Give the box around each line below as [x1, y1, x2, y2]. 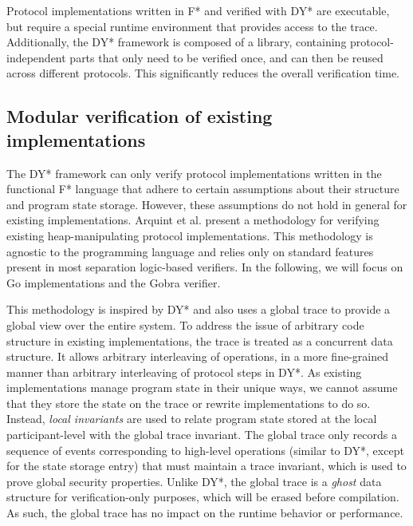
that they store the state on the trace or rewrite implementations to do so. [6, 394, 371, 411]
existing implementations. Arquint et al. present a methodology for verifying [6, 212, 380, 228]
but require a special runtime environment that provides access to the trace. [6, 18, 378, 34]
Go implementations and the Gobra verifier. [6, 274, 221, 291]
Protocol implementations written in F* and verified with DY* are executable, [6, 2, 390, 18]
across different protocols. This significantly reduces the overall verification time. [6, 65, 400, 81]
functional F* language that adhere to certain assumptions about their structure [6, 180, 399, 197]
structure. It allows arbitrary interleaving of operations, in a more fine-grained [6, 348, 388, 365]
